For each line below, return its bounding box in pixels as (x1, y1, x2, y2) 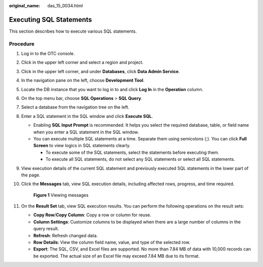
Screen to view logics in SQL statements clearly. (33, 143, 131, 149)
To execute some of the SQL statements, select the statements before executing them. (45, 149, 219, 155)
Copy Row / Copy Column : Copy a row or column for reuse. (33, 212, 151, 218)
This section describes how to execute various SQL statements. (9, 28, 137, 34)
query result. (33, 226, 59, 231)
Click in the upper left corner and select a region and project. (21, 59, 144, 65)
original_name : (9, 3, 40, 8)
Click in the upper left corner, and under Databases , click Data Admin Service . (21, 68, 180, 74)
